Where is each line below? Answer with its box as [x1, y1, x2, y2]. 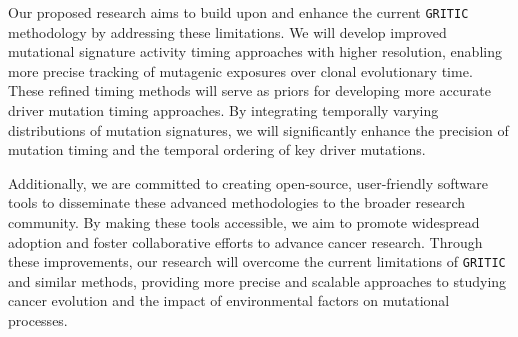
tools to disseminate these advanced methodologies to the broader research [8, 192, 466, 213]
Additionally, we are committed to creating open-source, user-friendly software [8, 172, 488, 193]
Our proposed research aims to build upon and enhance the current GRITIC [8, 2, 469, 22]
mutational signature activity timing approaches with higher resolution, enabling [8, 41, 502, 62]
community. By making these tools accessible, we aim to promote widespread [8, 212, 480, 232]
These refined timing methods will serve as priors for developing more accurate [8, 80, 491, 101]
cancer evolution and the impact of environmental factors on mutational [8, 290, 450, 311]
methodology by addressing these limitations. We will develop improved [8, 21, 447, 42]
